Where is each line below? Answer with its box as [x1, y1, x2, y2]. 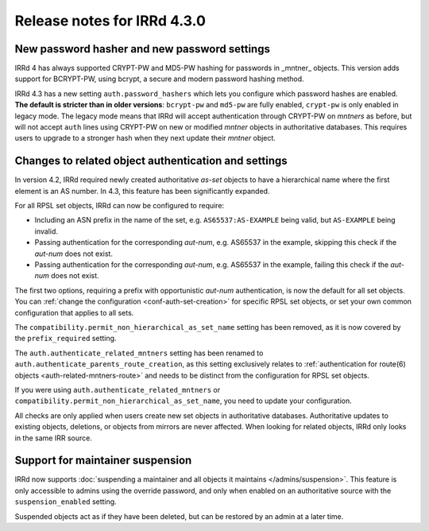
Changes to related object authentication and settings [14, 154, 288, 168]
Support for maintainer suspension [14, 454, 192, 467]
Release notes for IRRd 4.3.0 [14, 12, 207, 29]
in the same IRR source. [14, 433, 93, 443]
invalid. [34, 227, 59, 236]
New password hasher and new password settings [14, 42, 270, 56]
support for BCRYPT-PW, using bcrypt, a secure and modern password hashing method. [14, 74, 305, 83]
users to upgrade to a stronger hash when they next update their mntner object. [14, 134, 276, 143]
